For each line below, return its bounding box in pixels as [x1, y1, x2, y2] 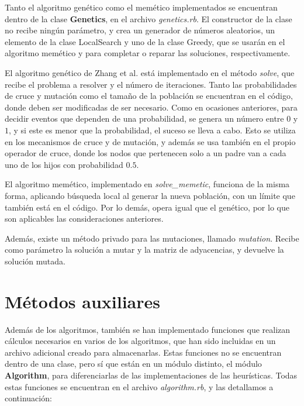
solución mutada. [5, 254, 65, 267]
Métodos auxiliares [5, 289, 161, 313]
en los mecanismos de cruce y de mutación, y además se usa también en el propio [5, 135, 296, 147]
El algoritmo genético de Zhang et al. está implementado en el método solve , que [5, 66, 295, 78]
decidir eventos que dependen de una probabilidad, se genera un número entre [5, 112, 284, 125]
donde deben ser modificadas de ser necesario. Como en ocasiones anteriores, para [5, 101, 298, 113]
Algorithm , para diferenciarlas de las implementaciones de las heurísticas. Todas [5, 369, 298, 381]
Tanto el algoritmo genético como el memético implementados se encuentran [5, 1, 278, 13]
